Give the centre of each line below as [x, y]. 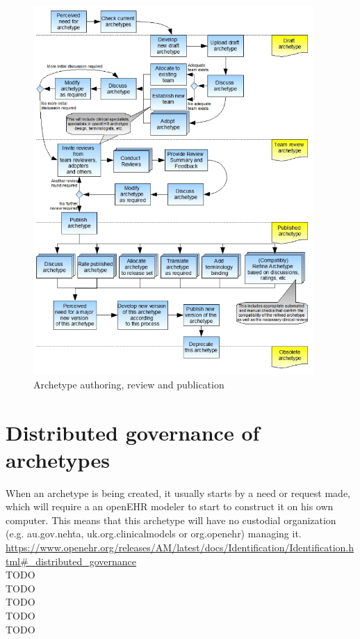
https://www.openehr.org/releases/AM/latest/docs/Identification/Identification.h [180, 547]
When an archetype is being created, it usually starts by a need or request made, [178, 492]
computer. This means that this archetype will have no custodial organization [171, 520]
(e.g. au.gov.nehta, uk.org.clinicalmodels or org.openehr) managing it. [154, 534]
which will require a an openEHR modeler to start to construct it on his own [170, 506]
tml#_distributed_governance [71, 561]
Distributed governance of [133, 432]
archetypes [58, 459]
